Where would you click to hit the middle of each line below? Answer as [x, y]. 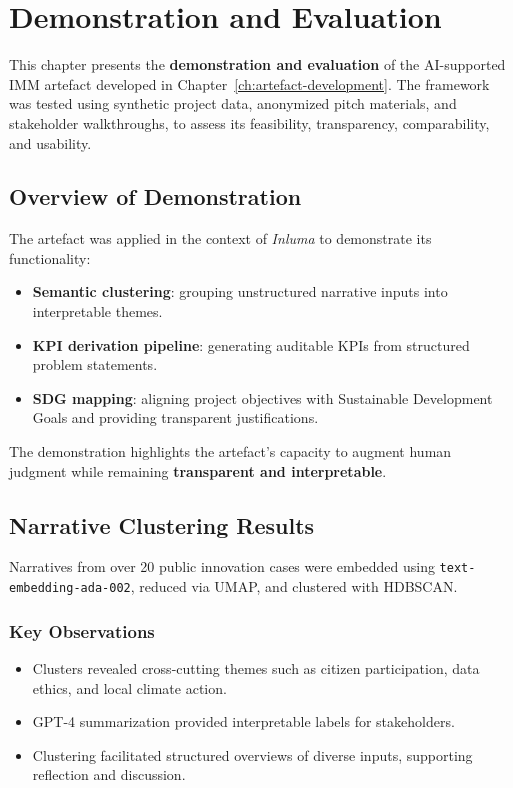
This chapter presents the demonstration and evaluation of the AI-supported [257, 64]
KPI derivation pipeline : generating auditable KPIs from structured [251, 344]
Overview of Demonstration [155, 196]
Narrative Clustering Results [162, 524]
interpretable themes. [97, 311]
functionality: [50, 257]
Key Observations [82, 630]
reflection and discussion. [109, 774]
